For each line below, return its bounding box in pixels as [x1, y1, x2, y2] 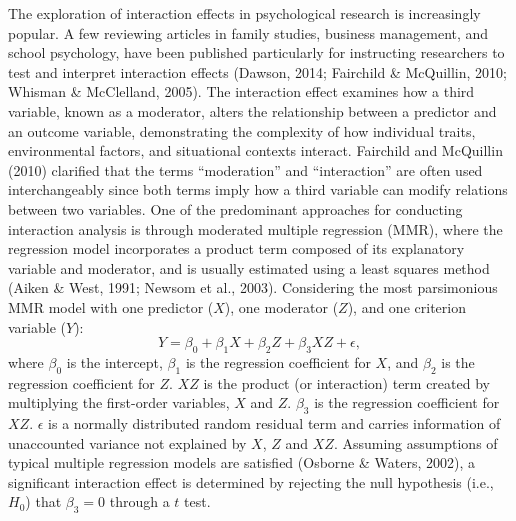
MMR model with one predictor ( [8, 296, 214, 317]
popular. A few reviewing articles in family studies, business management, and [8, 22, 489, 43]
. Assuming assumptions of [333, 432, 498, 453]
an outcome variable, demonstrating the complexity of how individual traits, [8, 120, 476, 141]
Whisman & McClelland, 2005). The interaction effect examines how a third [8, 81, 475, 102]
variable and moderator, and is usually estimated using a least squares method [8, 257, 490, 278]
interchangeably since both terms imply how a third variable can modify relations [8, 179, 508, 200]
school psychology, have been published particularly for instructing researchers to [8, 42, 505, 63]
